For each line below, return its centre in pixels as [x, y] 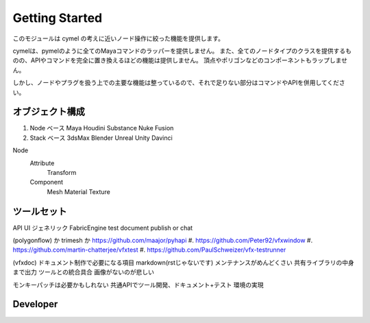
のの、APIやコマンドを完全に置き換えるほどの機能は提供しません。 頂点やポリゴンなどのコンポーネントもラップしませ [180, 60]
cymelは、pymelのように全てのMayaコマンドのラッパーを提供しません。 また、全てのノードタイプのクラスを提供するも [182, 51]
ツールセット [40, 212]
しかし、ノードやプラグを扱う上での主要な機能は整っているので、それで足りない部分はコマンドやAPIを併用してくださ [179, 83]
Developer [35, 304]
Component [47, 182]
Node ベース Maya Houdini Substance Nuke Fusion [102, 128]
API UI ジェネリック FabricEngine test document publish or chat [103, 228]
